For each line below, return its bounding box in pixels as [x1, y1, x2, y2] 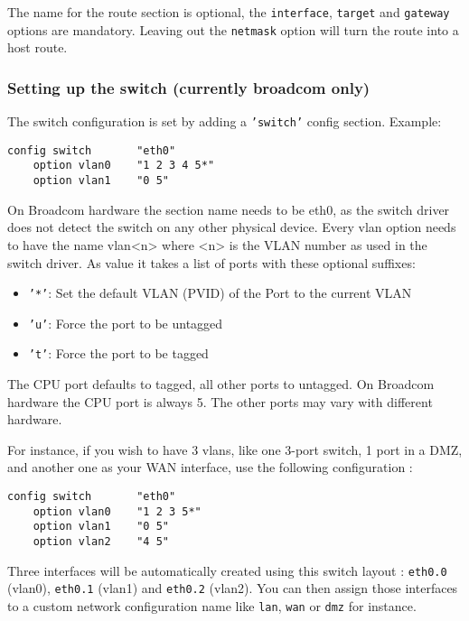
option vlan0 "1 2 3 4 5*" [33, 159, 215, 172]
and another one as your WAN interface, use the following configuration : [7, 458, 413, 477]
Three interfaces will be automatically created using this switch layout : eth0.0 [7, 561, 447, 579]
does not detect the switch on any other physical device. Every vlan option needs [7, 218, 456, 236]
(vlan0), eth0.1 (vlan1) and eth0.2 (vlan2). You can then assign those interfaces [7, 579, 458, 598]
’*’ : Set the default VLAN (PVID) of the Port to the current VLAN [28, 283, 412, 302]
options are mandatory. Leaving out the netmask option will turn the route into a [7, 20, 459, 39]
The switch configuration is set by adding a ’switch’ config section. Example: [7, 112, 442, 131]
